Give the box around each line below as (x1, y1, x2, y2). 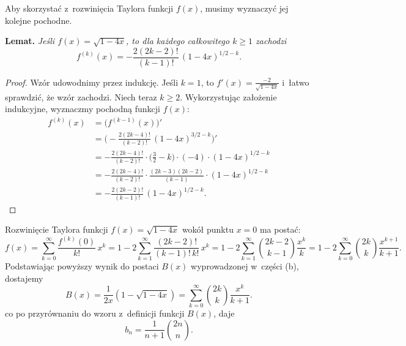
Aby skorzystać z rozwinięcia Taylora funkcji (5, 2, 174, 14)
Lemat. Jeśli (5, 34, 55, 47)
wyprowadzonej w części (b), (191, 260, 299, 272)
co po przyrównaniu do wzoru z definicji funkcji (5, 307, 185, 320)
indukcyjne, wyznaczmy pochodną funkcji (5, 102, 160, 115)
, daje (213, 307, 235, 320)
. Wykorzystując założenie (180, 90, 277, 103)
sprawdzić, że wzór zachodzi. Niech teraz (5, 90, 157, 103)
